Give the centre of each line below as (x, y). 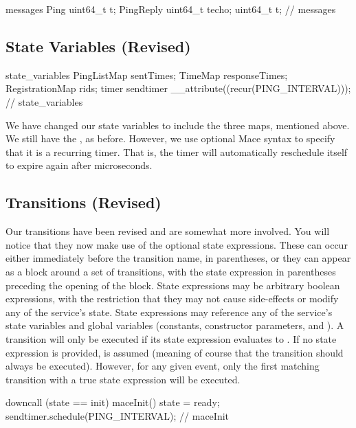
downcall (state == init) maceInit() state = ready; (113, 402)
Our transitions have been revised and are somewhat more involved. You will (168, 231)
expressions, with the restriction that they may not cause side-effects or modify (172, 299)
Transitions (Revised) (84, 202)
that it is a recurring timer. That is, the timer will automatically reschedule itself (177, 151)
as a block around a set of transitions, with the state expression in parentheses (171, 271)
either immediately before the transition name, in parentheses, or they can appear (178, 258)
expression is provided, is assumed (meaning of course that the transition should (175, 352)
